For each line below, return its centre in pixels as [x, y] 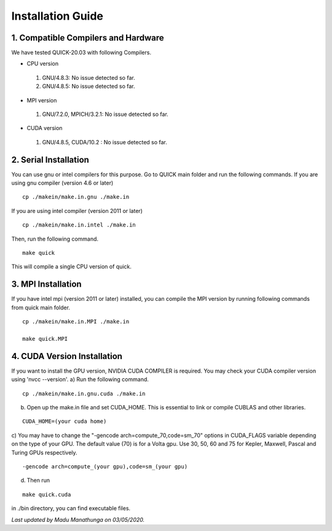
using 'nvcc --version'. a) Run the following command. [80, 379]
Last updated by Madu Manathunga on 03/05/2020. [78, 519]
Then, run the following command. [55, 239]
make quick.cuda [47, 494]
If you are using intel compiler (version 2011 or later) [77, 211]
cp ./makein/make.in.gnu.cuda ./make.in [84, 393]
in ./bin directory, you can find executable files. [71, 508]
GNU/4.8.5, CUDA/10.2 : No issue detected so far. [105, 142]
